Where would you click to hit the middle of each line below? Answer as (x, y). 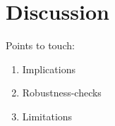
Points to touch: (40, 45)
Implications (49, 69)
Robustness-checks (62, 93)
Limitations (47, 116)
